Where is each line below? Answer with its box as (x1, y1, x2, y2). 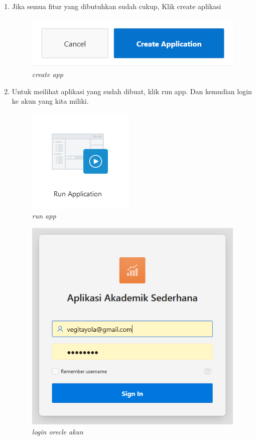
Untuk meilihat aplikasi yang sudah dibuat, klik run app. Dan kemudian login (12, 86, 252, 96)
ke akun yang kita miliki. (12, 96, 89, 106)
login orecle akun (32, 426, 83, 437)
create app (32, 68, 63, 79)
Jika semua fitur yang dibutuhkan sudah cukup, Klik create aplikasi (12, 1, 221, 11)
